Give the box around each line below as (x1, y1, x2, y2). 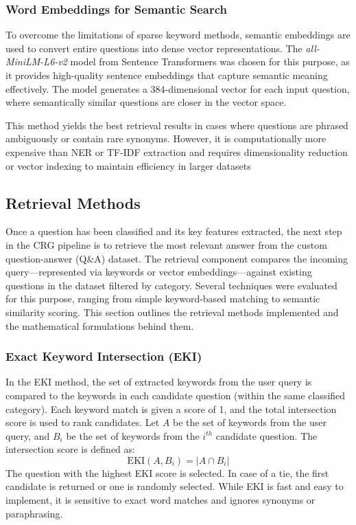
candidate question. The (215, 428, 318, 443)
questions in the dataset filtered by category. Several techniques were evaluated (5, 278, 337, 292)
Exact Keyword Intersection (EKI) (5, 348, 202, 365)
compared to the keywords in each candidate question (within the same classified (5, 388, 346, 402)
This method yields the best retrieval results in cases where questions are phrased (5, 118, 348, 132)
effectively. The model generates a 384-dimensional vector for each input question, (5, 81, 350, 96)
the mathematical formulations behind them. (5, 318, 194, 333)
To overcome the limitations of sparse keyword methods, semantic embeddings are (5, 27, 351, 42)
